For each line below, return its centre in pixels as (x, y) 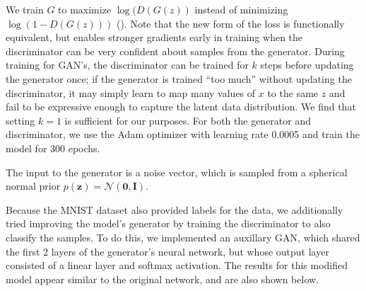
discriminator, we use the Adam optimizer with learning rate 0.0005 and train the (183, 134)
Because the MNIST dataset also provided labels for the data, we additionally (175, 209)
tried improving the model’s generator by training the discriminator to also (168, 223)
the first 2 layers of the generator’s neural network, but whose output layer (167, 251)
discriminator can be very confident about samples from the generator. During (175, 51)
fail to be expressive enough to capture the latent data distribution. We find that (181, 107)
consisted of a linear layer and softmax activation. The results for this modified (177, 265)
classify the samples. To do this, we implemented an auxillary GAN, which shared (183, 237)
